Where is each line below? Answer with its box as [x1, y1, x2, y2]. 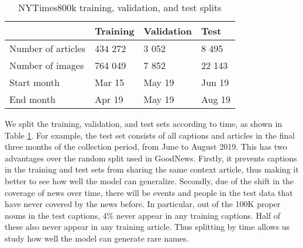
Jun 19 [201, 75, 229, 89]
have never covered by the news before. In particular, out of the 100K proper [5, 198, 281, 210]
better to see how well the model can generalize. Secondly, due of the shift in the [5, 174, 294, 187]
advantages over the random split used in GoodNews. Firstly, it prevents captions [5, 151, 297, 164]
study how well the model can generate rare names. [5, 232, 189, 244]
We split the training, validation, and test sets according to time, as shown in [5, 118, 283, 129]
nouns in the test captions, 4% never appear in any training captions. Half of [5, 209, 281, 221]
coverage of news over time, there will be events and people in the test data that [5, 186, 293, 198]
